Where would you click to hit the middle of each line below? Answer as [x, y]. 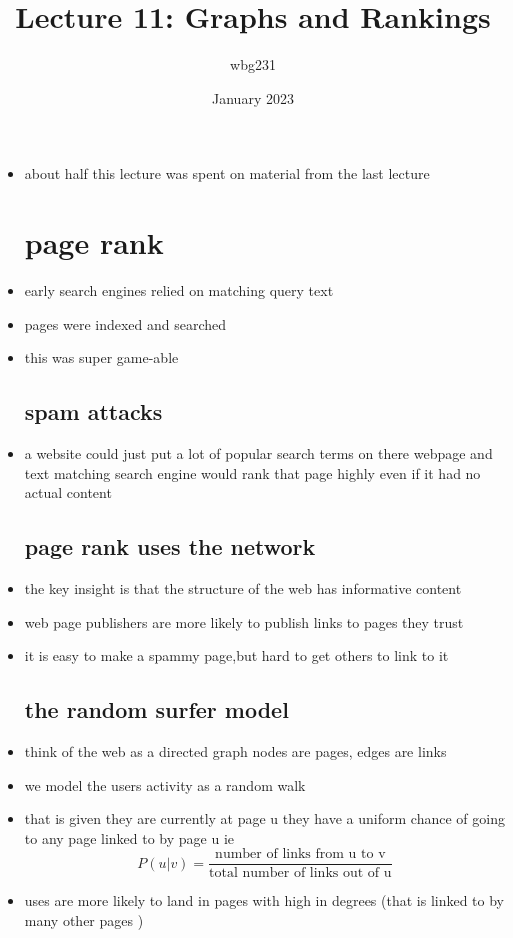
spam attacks [93, 411]
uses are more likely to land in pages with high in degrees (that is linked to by [264, 900]
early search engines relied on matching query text [179, 290]
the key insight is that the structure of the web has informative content [243, 588]
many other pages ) [84, 920]
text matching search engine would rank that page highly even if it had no [252, 472]
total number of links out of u [300, 873]
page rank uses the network [170, 546]
